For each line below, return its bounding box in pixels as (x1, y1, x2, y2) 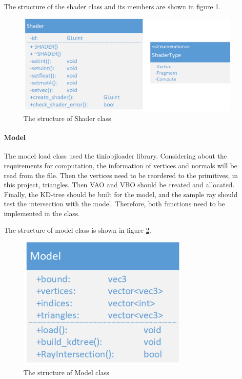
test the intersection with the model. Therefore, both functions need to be (4, 199, 225, 209)
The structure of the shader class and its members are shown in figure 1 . (4, 1, 221, 11)
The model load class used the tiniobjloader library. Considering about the (4, 151, 227, 161)
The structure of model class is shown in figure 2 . (4, 224, 151, 235)
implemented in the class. (4, 208, 80, 218)
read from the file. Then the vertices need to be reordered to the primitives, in (4, 170, 238, 180)
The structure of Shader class (23, 113, 111, 123)
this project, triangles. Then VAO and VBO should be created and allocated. (4, 180, 235, 190)
